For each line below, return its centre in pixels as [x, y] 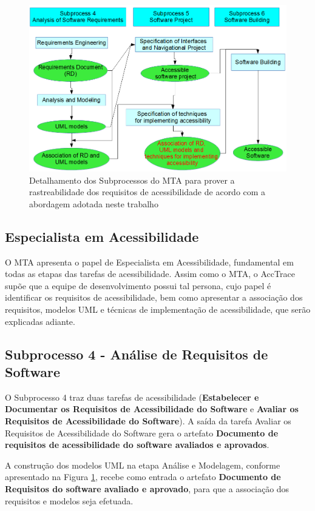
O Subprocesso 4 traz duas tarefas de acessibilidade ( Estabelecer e [132, 397]
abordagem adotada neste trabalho [94, 203]
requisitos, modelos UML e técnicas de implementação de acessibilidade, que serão [158, 309]
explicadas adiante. [40, 321]
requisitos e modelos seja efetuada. [69, 500]
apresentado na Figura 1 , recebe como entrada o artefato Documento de [143, 477]
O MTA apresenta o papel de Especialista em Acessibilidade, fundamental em [149, 262]
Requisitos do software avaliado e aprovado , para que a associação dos [147, 488]
